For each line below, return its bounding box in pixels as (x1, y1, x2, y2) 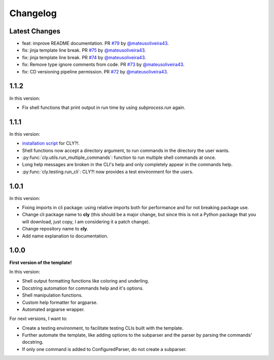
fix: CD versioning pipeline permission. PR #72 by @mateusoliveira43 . (22, 68, 168, 74)
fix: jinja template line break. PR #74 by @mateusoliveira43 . (22, 54, 147, 60)
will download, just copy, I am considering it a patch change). (22, 218, 150, 225)
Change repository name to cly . (22, 226, 89, 232)
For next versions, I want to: (9, 315, 68, 322)
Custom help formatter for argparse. (22, 299, 98, 305)
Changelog (9, 8, 57, 19)
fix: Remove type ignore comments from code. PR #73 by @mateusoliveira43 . (22, 61, 185, 68)
